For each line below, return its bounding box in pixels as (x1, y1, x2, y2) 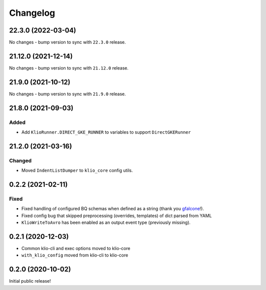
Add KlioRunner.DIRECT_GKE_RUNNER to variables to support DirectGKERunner (21, 129, 191, 135)
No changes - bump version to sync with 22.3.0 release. (9, 39, 126, 45)
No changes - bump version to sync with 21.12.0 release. (9, 65, 129, 71)
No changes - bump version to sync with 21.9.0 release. (9, 91, 126, 97)
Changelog (9, 7, 55, 18)
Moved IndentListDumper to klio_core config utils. (21, 168, 133, 174)
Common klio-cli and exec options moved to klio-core (21, 246, 131, 252)
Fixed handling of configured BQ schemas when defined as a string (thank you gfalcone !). (21, 206, 204, 212)
